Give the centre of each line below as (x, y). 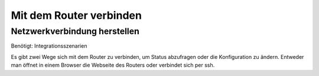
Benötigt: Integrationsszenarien (49, 46)
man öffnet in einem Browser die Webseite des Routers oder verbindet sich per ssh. (113, 65)
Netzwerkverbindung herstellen (75, 31)
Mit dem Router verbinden (76, 15)
